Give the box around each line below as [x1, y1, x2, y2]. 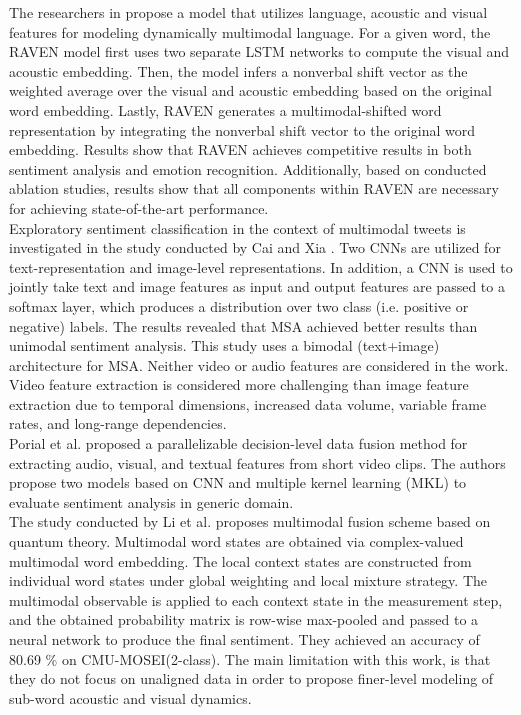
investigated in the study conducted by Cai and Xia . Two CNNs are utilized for [9, 237, 501, 258]
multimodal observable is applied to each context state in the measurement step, [9, 589, 503, 610]
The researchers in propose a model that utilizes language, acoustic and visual [9, 2, 488, 22]
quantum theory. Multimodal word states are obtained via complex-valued [9, 531, 464, 552]
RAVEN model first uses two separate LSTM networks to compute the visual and [9, 41, 510, 62]
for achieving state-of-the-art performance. [9, 197, 269, 218]
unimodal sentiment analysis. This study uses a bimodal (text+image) [9, 335, 440, 356]
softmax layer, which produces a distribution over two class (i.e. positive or [9, 295, 469, 316]
